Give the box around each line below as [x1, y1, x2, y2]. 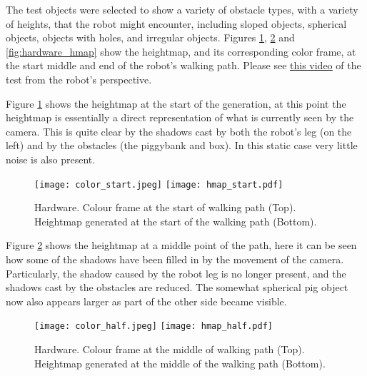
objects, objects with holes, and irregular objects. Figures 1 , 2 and [6, 30, 295, 45]
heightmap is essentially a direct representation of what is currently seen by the [6, 110, 354, 125]
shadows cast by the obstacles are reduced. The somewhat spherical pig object [6, 280, 348, 295]
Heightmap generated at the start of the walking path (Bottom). [34, 213, 317, 228]
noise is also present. [6, 151, 96, 166]
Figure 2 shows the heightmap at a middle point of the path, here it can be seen [6, 238, 357, 253]
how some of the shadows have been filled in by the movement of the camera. [6, 251, 344, 266]
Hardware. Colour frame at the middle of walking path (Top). [34, 342, 305, 356]
